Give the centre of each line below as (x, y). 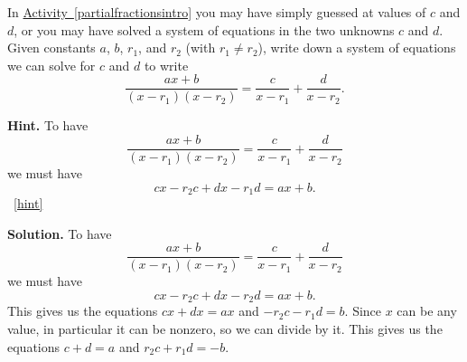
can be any (427, 311)
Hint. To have (48, 125)
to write (166, 65)
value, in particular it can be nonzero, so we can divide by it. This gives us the (225, 329)
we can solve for (51, 65)
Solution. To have (60, 233)
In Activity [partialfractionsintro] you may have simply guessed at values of (217, 12)
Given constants (51, 48)
